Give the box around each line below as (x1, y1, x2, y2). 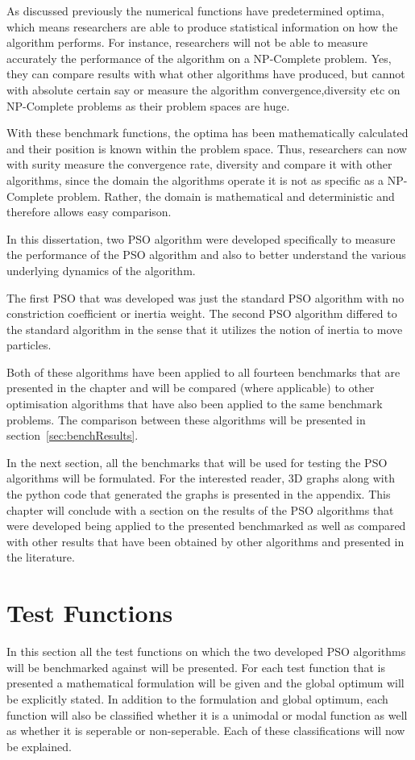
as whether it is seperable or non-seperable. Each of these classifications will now (6, 722, 405, 739)
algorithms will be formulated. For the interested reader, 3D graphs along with (6, 470, 395, 486)
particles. (6, 336, 52, 353)
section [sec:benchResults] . (6, 427, 139, 444)
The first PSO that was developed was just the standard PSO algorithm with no (6, 289, 405, 306)
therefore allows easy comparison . (6, 203, 172, 220)
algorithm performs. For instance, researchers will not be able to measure (6, 34, 368, 51)
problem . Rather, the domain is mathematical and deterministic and (56, 187, 395, 204)
